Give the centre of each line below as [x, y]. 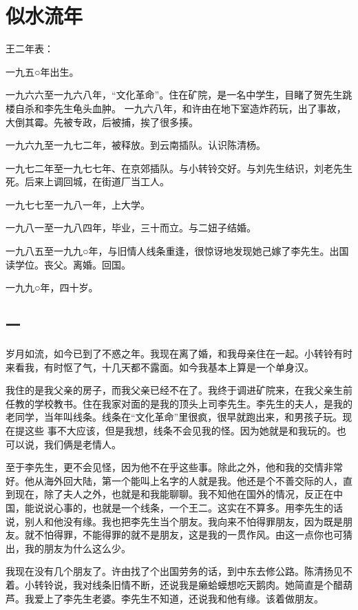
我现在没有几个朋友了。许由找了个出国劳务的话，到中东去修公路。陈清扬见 [174, 571]
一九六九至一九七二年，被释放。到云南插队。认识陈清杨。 [136, 145]
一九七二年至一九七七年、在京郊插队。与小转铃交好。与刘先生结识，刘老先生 [179, 168]
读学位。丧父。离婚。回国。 [68, 264]
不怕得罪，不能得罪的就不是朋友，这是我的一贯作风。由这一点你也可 [188, 535]
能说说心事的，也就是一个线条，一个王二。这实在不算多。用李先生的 [179, 507]
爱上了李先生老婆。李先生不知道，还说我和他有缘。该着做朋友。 [179, 598]
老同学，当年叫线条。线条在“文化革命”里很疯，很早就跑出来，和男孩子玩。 [174, 417]
